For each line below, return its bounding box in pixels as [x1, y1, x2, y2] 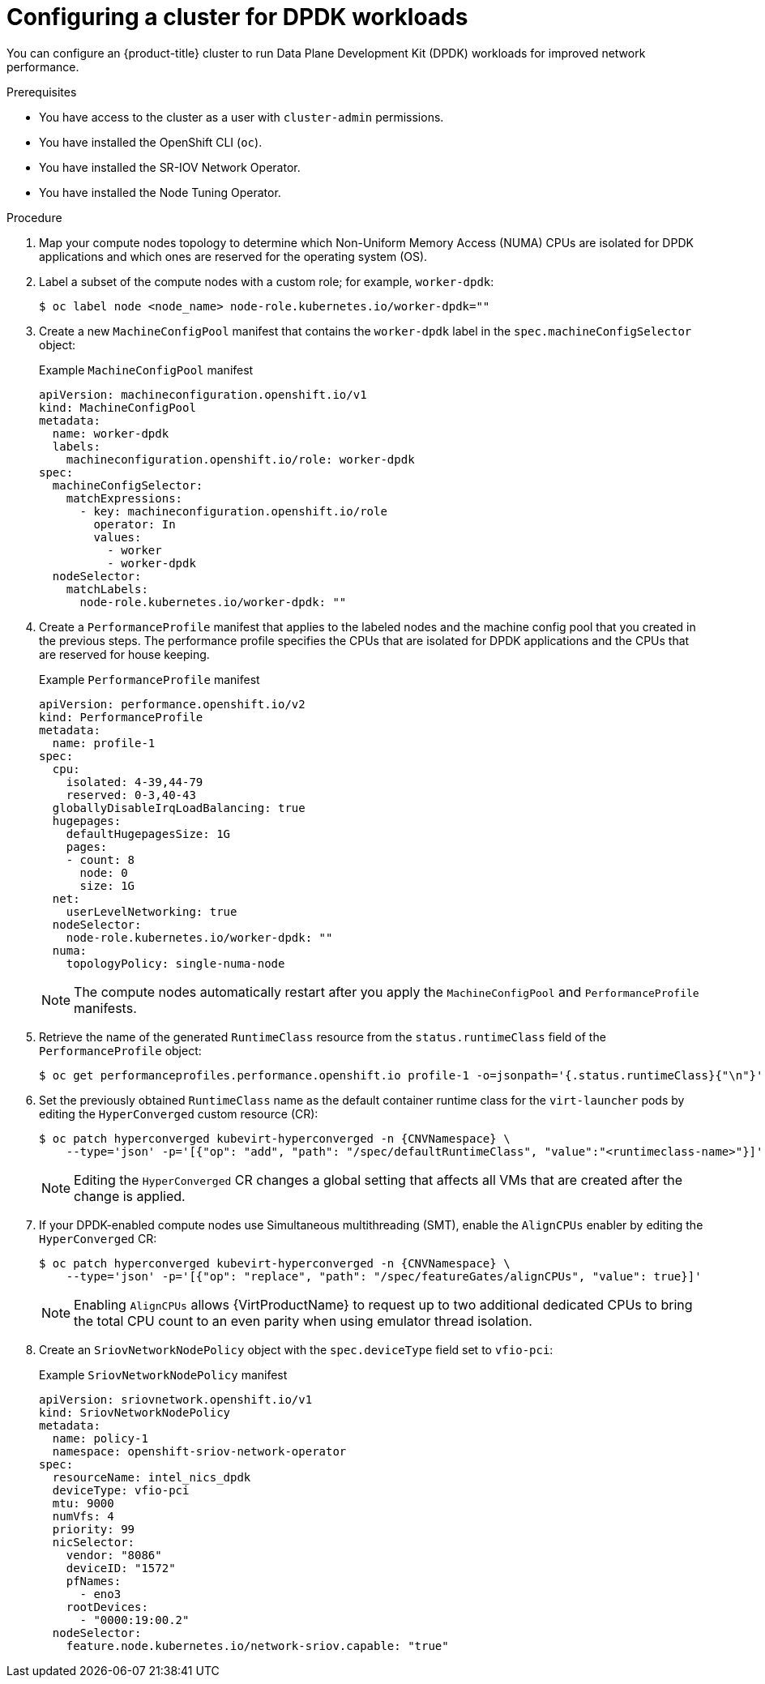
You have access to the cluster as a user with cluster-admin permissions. [39, 109, 444, 124]
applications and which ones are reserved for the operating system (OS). [39, 249, 428, 263]
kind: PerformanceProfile [39, 710, 203, 724]
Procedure [6, 210, 62, 224]
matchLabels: [66, 582, 148, 596]
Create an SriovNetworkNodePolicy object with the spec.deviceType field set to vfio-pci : [39, 1342, 553, 1357]
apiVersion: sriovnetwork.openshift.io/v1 [39, 1392, 313, 1406]
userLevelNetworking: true [66, 904, 237, 918]
